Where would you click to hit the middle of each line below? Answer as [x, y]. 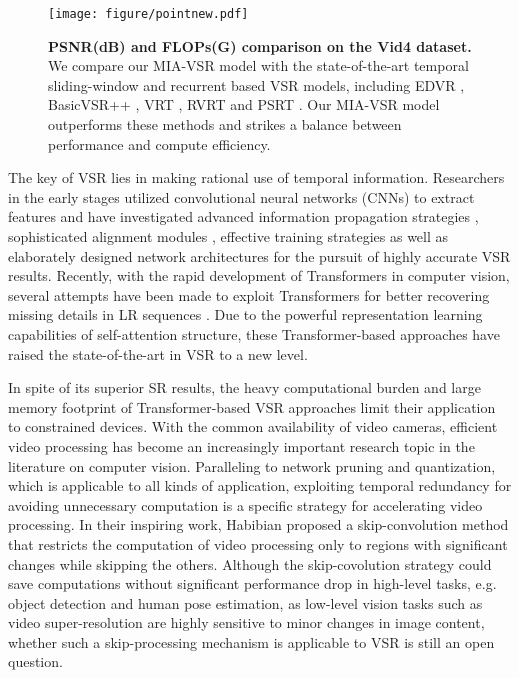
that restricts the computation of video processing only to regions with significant [258, 543]
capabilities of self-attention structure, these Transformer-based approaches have [254, 333]
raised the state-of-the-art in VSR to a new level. [158, 353]
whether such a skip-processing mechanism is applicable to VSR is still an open [251, 641]
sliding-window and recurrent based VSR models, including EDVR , [256, 84]
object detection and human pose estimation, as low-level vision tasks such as [245, 602]
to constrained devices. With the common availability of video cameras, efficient [253, 426]
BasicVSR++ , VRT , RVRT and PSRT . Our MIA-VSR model [244, 104]
